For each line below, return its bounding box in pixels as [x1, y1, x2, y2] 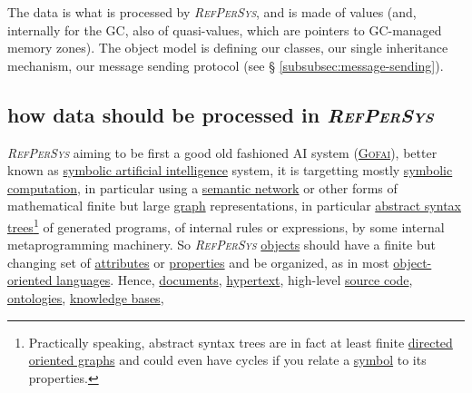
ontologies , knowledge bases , [7, 288, 164, 307]
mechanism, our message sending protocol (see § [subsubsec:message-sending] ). [7, 55, 444, 74]
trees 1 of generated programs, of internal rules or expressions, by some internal [7, 214, 445, 236]
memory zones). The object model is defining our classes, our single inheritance [7, 38, 448, 57]
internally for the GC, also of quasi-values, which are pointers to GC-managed [7, 20, 442, 39]
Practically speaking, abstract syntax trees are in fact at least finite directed [28, 332, 453, 351]
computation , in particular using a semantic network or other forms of [7, 178, 398, 197]
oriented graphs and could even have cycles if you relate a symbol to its [28, 350, 427, 369]
